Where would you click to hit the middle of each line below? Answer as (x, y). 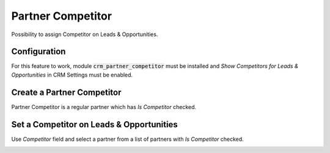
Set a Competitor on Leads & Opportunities (95, 125)
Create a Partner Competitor (66, 92)
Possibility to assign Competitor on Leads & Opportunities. (85, 34)
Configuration (38, 52)
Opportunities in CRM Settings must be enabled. (72, 75)
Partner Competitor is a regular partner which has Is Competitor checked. (104, 106)
